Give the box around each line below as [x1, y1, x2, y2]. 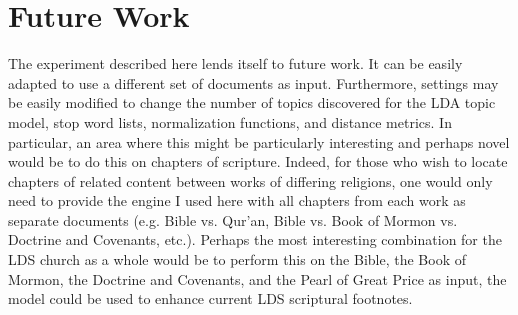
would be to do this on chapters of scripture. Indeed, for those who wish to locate [8, 151, 508, 172]
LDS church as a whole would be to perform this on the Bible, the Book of [8, 249, 466, 270]
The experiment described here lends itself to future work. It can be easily [8, 53, 463, 74]
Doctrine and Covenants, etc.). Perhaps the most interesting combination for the [8, 229, 502, 250]
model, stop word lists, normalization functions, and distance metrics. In [8, 111, 452, 132]
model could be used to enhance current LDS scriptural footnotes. [8, 288, 413, 309]
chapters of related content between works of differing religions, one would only [8, 170, 493, 191]
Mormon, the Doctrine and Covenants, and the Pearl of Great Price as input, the [8, 268, 507, 289]
